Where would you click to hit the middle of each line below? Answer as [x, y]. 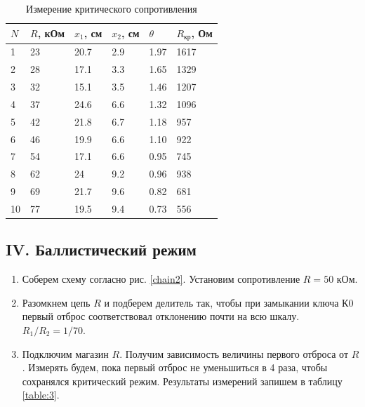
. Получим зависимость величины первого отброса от [234, 353]
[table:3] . [41, 395]
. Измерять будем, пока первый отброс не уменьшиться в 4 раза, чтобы [175, 367]
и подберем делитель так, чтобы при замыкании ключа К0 [229, 302]
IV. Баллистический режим [101, 249]
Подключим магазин [65, 353]
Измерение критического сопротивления [112, 8]
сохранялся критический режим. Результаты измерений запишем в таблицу [182, 381]
